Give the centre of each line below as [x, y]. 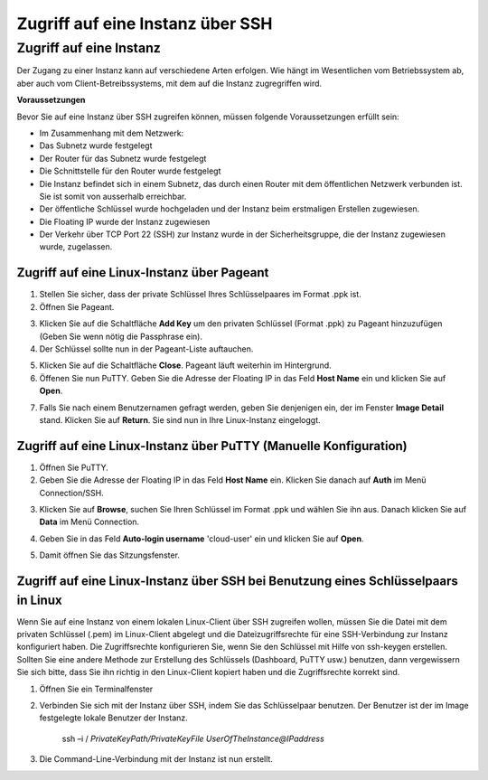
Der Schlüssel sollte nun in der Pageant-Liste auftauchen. [146, 349]
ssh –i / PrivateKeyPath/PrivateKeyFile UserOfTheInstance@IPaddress [193, 738]
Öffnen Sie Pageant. [77, 306]
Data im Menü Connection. [89, 522]
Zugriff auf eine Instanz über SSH [145, 23]
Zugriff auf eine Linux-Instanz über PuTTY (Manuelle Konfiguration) [212, 446]
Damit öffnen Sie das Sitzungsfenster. [110, 555]
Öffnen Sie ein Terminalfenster [96, 689]
